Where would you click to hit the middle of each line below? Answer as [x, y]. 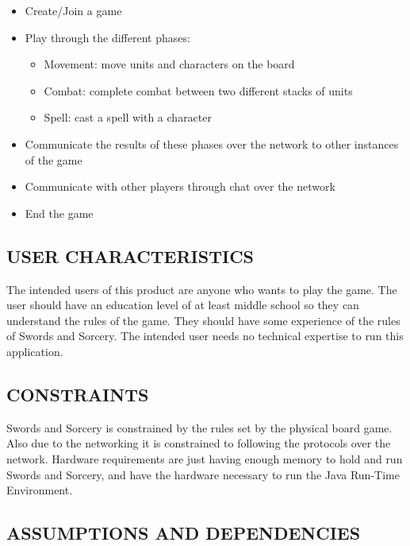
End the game [59, 213]
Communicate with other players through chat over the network [180, 186]
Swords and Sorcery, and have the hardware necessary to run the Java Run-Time [203, 474]
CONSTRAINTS [78, 394]
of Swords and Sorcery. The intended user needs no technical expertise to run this [205, 336]
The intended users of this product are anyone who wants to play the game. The [202, 289]
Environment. [40, 490]
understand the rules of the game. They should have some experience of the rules [203, 320]
